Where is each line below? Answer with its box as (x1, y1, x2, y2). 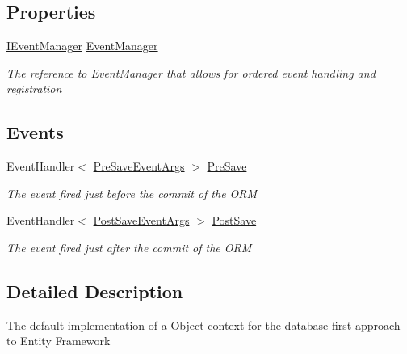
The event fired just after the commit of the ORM (6, 238, 252, 255)
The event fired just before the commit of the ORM (6, 184, 258, 201)
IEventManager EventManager (6, 37, 158, 54)
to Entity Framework (6, 332, 111, 349)
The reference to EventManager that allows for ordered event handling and (6, 64, 376, 81)
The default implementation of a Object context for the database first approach (6, 316, 401, 333)
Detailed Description (6, 278, 183, 303)
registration (6, 80, 62, 97)
